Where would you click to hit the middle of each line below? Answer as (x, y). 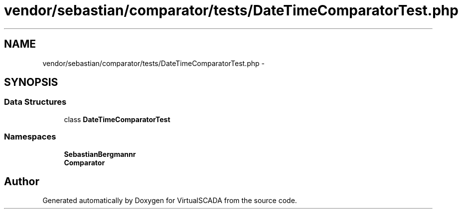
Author (22, 181)
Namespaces (30, 137)
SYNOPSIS (31, 82)
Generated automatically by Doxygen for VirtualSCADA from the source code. (170, 201)
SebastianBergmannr (100, 154)
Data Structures (35, 102)
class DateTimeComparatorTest (117, 119)
